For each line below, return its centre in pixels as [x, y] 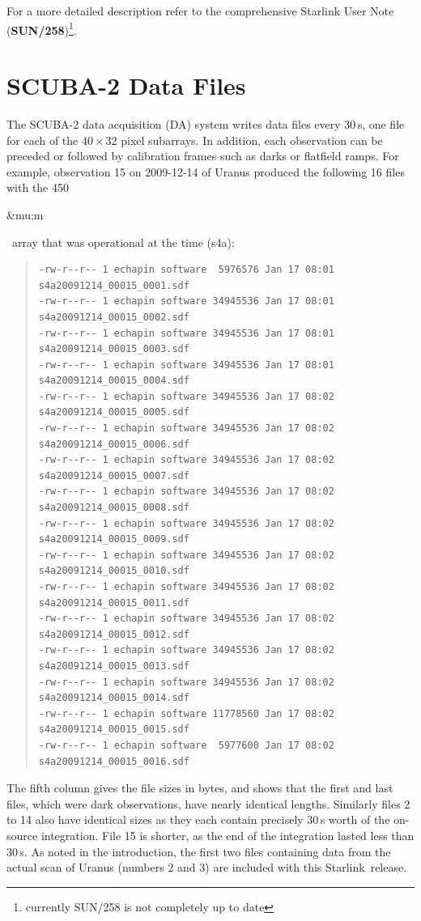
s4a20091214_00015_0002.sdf [114, 317]
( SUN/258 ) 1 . [42, 28]
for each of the [43, 140]
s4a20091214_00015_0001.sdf [114, 285]
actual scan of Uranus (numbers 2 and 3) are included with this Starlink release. [207, 867]
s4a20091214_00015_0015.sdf [114, 730]
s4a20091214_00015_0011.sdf [114, 603]
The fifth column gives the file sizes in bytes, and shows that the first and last [200, 788]
